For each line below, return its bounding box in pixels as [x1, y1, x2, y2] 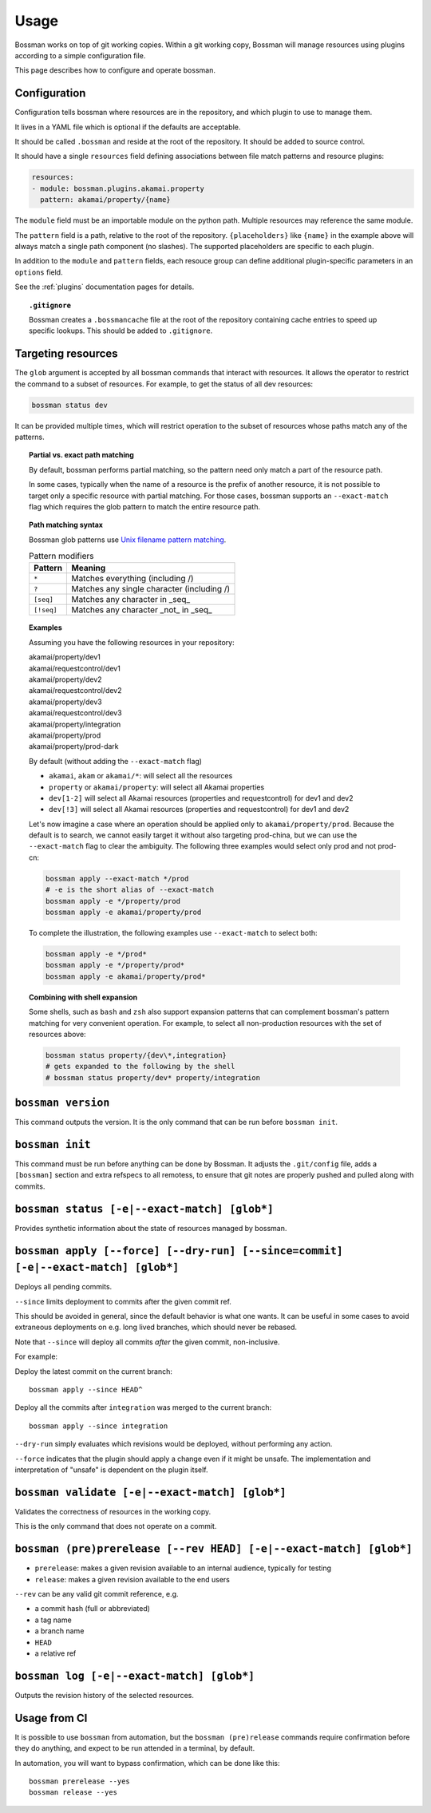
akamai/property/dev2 [29, 675, 103, 684]
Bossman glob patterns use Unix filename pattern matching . [29, 535, 227, 544]
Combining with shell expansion [29, 992, 138, 1002]
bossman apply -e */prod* [45, 949, 147, 958]
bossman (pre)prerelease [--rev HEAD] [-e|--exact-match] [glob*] [14, 1542, 413, 1556]
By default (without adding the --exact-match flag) [29, 756, 203, 766]
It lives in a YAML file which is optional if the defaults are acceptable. [14, 122, 241, 132]
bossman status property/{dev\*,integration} [45, 1051, 227, 1059]
